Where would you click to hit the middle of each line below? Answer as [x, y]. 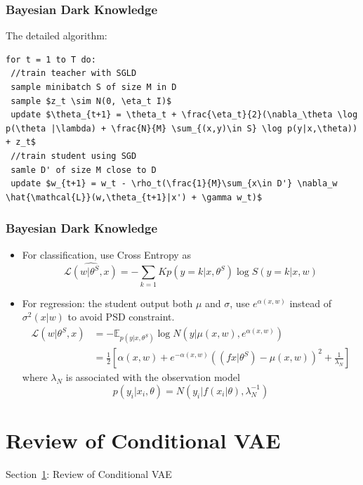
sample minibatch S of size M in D [94, 87]
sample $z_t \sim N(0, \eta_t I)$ [91, 101]
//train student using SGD [74, 156]
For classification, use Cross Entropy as [106, 254]
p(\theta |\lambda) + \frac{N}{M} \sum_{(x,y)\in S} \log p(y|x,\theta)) [182, 128]
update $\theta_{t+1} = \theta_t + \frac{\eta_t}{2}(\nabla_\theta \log [184, 115]
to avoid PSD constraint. [121, 317]
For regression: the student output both [107, 303]
